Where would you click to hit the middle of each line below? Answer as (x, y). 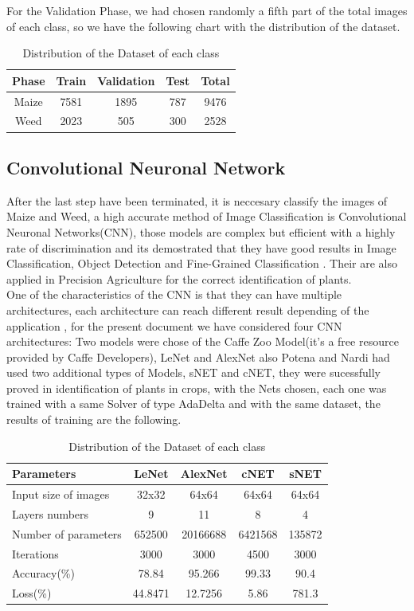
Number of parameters (67, 533)
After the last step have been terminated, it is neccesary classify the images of (197, 200)
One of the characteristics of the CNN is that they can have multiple (174, 294)
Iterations (35, 553)
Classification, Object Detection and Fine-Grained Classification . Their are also (202, 263)
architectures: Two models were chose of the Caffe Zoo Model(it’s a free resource (203, 341)
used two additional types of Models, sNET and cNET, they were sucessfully (193, 372)
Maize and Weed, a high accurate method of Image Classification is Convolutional (207, 216)
